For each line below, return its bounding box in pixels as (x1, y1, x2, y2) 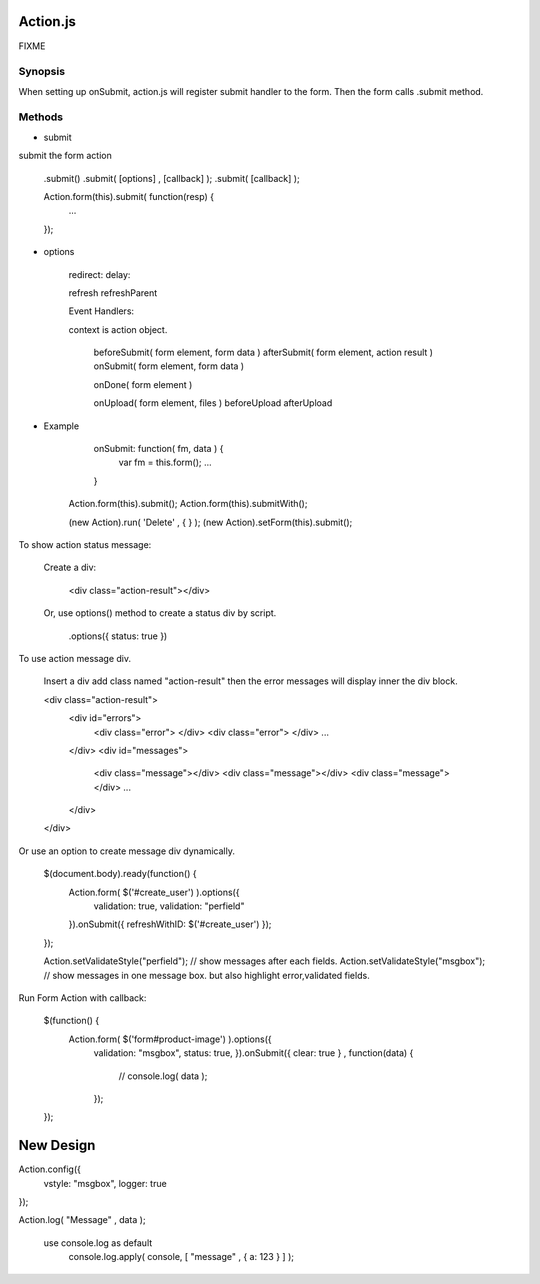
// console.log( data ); (118, 1070, 208, 1082)
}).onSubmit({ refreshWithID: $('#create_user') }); (68, 918, 272, 930)
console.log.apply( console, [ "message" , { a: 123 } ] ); (68, 1251, 295, 1263)
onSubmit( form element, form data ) (93, 360, 245, 372)
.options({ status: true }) (68, 630, 168, 642)
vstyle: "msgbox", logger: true (43, 1177, 167, 1189)
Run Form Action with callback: (18, 991, 147, 1004)
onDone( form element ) (93, 378, 193, 390)
